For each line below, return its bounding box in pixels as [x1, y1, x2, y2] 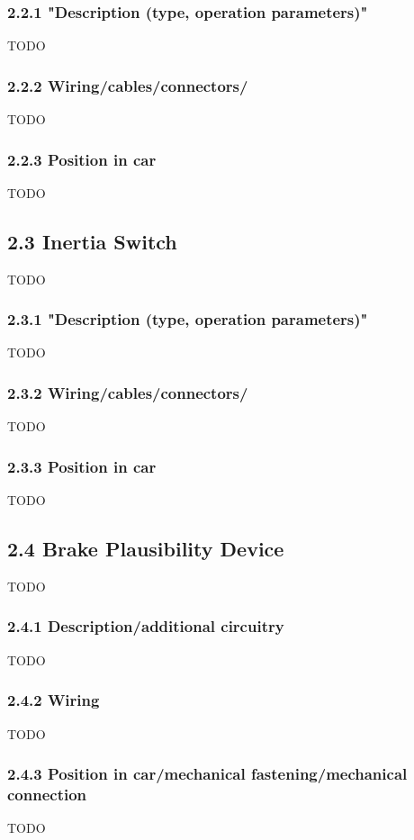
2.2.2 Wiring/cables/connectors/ [7, 74, 248, 96]
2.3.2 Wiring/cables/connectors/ [7, 381, 248, 403]
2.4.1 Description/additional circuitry [7, 615, 284, 637]
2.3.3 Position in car [7, 455, 157, 477]
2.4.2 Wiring [7, 689, 100, 711]
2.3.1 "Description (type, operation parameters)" [7, 308, 368, 330]
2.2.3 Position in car [7, 148, 157, 170]
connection [7, 782, 87, 805]
